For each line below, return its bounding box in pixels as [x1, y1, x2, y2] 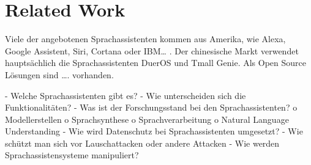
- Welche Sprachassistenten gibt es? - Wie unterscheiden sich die [5, 89, 246, 101]
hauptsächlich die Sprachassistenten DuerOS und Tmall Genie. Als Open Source [5, 56, 306, 69]
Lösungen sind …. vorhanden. [5, 68, 114, 81]
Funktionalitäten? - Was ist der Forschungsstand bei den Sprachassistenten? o [5, 101, 298, 114]
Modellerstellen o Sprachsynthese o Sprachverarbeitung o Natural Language [5, 112, 289, 125]
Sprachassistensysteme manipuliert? [5, 148, 139, 161]
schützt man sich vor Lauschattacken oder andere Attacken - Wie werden [5, 136, 280, 149]
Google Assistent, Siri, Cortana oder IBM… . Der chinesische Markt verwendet [5, 44, 299, 57]
